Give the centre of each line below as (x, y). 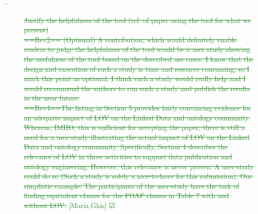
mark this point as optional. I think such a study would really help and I (135, 78)
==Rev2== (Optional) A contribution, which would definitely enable (130, 39)
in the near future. (52, 98)
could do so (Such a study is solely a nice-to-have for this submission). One (138, 176)
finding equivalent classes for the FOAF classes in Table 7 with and (127, 195)
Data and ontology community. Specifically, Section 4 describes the (126, 147)
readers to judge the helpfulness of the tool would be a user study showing (137, 49)
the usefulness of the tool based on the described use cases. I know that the (139, 58)
